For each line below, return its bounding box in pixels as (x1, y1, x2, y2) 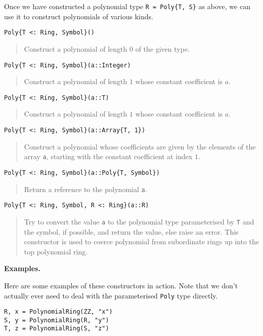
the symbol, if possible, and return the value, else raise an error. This (24, 226, 239, 237)
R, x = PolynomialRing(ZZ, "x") (4, 308, 113, 316)
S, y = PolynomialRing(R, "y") (4, 316, 109, 324)
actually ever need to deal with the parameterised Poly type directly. (4, 290, 218, 301)
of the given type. (135, 43, 190, 54)
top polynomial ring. (24, 246, 88, 256)
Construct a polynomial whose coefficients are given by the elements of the (24, 141, 256, 152)
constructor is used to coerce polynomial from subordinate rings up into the (24, 236, 259, 247)
